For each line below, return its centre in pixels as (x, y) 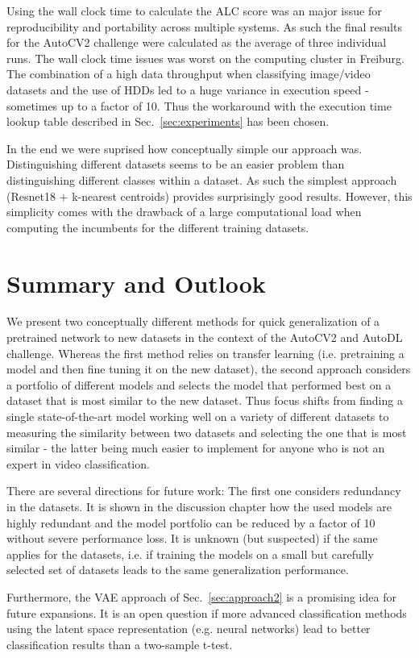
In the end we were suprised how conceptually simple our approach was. (185, 148)
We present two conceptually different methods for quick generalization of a (193, 321)
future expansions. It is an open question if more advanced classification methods (207, 612)
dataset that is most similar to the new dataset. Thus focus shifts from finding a (205, 400)
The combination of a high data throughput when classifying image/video (189, 74)
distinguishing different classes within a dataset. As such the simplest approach (202, 179)
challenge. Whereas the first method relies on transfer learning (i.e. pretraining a (205, 353)
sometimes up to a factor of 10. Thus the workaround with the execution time (199, 105)
